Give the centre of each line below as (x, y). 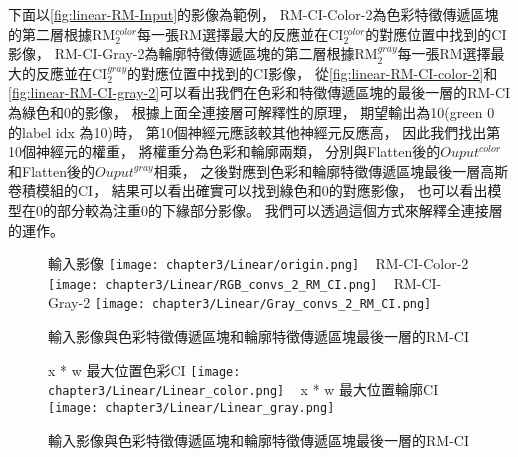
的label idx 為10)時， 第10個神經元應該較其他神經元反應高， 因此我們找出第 (254, 131)
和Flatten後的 (51, 170)
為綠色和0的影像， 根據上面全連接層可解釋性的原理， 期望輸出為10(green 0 (251, 111)
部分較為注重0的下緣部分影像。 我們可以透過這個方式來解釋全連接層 (279, 209)
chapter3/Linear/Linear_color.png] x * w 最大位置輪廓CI (243, 389)
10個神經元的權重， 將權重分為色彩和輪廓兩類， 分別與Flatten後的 (224, 151)
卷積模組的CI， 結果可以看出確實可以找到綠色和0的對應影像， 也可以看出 (248, 190)
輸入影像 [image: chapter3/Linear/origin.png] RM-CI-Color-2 (258, 263)
